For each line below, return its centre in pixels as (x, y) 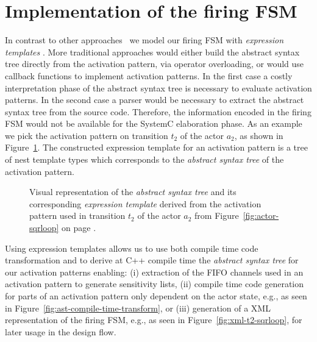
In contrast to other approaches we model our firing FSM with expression (144, 40)
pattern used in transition (77, 216)
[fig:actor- (261, 216)
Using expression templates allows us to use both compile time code (132, 248)
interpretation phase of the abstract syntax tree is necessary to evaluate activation (158, 87)
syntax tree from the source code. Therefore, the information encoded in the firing (158, 111)
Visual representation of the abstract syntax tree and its (133, 192)
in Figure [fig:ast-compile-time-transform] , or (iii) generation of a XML (138, 308)
